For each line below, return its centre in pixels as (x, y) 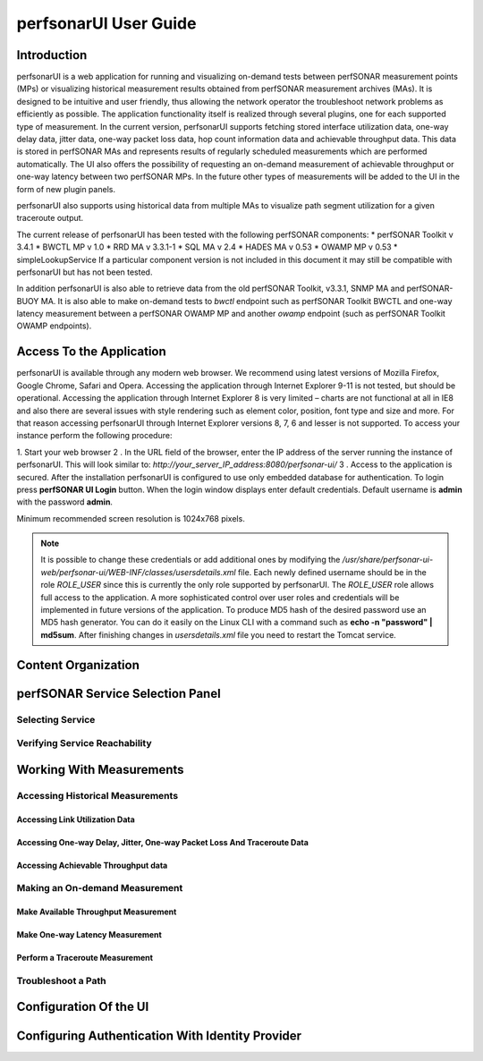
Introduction (52, 55)
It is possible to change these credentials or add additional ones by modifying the (191, 560)
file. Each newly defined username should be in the (332, 572)
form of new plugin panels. (66, 189)
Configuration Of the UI (83, 1007)
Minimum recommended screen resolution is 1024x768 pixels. (131, 518)
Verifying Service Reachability (84, 743)
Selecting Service (56, 719)
